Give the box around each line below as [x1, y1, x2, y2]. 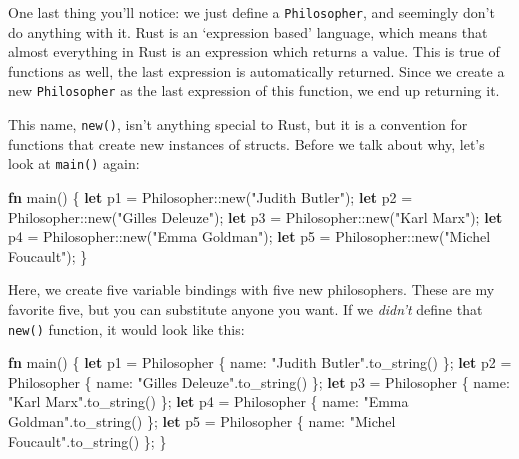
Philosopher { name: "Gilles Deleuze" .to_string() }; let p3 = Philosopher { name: [8, 371, 510, 392]
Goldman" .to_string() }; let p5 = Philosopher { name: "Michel [8, 411, 396, 431]
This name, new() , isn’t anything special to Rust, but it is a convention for [8, 114, 468, 135]
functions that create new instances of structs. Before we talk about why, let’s [8, 133, 485, 154]
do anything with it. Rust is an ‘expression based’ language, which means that [8, 21, 488, 42]
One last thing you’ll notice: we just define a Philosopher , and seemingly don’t [8, 2, 495, 22]
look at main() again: [8, 153, 140, 174]
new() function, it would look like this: [8, 318, 245, 339]
